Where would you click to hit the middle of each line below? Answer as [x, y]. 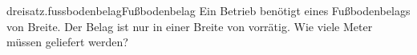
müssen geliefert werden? [67, 42]
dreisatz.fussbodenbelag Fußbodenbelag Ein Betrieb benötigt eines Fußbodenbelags [208, 10]
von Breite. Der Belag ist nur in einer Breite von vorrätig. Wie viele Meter [190, 26]
